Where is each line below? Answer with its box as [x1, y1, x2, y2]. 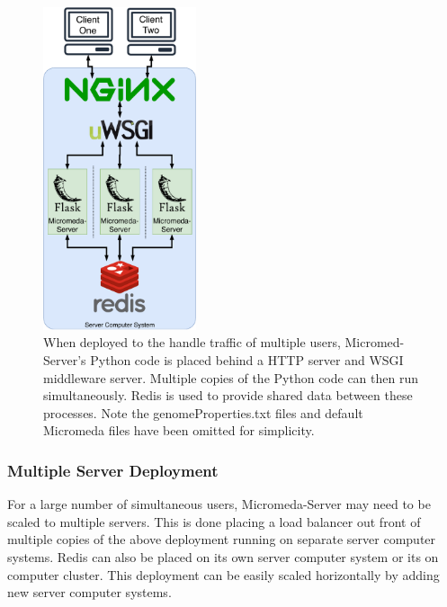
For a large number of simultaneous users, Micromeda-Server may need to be [7, 495, 431, 513]
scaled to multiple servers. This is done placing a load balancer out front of [7, 512, 421, 531]
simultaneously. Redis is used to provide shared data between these [43, 386, 413, 405]
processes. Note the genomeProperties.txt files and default [43, 403, 363, 422]
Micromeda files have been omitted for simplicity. [43, 421, 315, 440]
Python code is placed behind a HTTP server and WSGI [90, 350, 404, 369]
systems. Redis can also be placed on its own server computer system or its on [7, 547, 439, 566]
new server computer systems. [7, 583, 172, 602]
